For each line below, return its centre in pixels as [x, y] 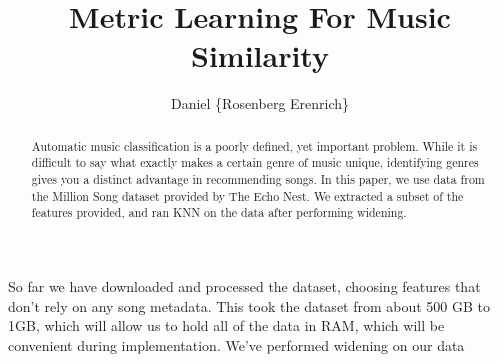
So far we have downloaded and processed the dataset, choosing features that [244, 285]
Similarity [260, 55]
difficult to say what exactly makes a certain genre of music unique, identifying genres [255, 162]
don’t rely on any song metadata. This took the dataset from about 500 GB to [249, 305]
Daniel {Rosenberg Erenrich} [260, 103]
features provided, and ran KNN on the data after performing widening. [219, 212]
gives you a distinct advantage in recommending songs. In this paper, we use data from [258, 179]
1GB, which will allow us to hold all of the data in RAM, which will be [226, 325]
